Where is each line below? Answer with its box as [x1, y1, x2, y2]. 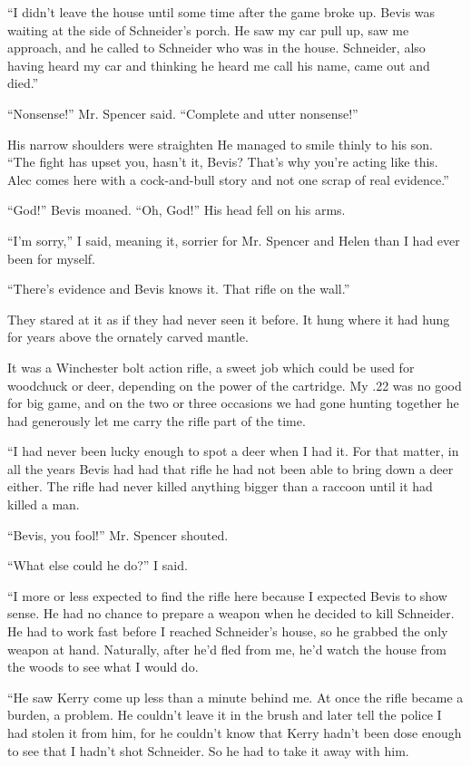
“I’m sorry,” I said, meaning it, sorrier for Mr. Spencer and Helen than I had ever [7, 230, 460, 249]
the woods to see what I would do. [7, 657, 199, 676]
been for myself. [7, 248, 95, 267]
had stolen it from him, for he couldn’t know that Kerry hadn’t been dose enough [7, 723, 462, 742]
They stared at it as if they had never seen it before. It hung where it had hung [7, 309, 450, 328]
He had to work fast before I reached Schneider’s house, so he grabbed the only [7, 622, 448, 641]
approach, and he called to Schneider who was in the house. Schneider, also [7, 38, 426, 57]
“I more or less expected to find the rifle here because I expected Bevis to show [7, 586, 447, 605]
